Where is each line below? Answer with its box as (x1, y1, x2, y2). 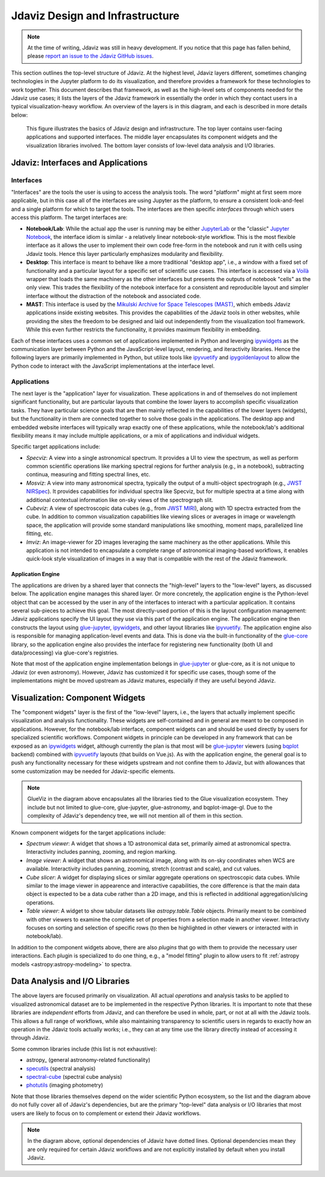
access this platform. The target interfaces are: (11, 214, 128, 221)
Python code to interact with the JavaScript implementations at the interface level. (11, 362, 215, 370)
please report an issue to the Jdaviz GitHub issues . (27, 52, 153, 60)
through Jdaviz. (11, 1034, 51, 1042)
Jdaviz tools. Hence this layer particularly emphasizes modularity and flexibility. (26, 250, 224, 257)
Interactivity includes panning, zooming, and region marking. (26, 848, 177, 856)
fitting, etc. (26, 530, 54, 537)
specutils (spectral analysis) (26, 1064, 96, 1072)
